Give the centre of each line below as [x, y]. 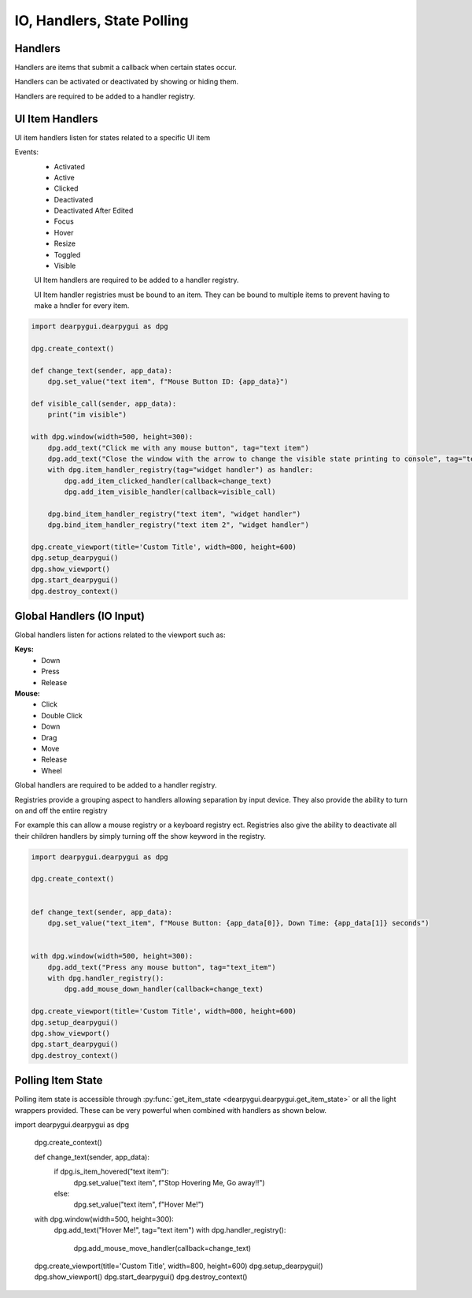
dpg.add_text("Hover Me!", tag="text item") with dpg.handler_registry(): [170, 1230]
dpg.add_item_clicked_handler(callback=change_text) [168, 481]
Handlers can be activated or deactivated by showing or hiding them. [127, 82]
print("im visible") [87, 415]
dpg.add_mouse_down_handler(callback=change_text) [164, 989]
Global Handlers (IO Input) [80, 616]
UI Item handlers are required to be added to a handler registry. [136, 280]
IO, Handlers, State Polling [101, 20]
